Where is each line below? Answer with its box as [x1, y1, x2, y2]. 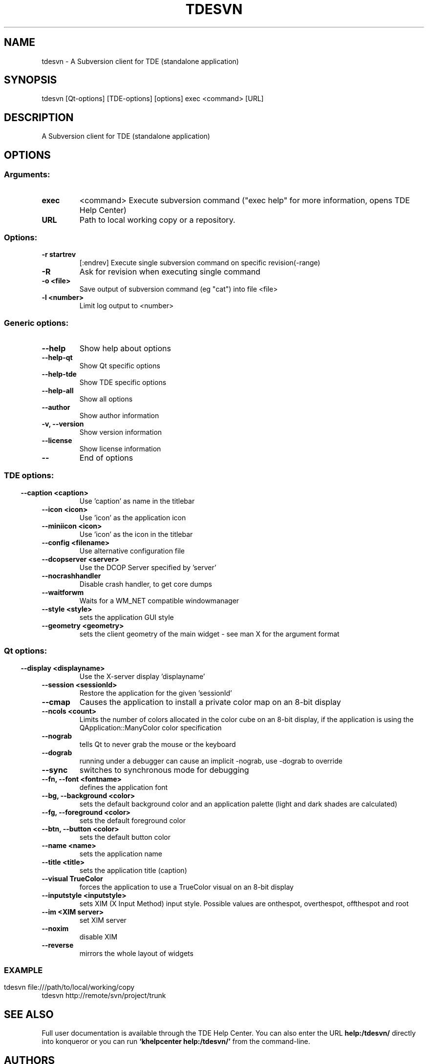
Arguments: [4, 170, 50, 180]
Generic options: [4, 318, 69, 328]
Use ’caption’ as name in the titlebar [79, 496, 195, 505]
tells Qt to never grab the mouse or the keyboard [79, 740, 236, 748]
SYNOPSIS [4, 74, 57, 86]
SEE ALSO [4, 1008, 54, 1021]
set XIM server [79, 915, 127, 924]
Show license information [79, 445, 161, 453]
